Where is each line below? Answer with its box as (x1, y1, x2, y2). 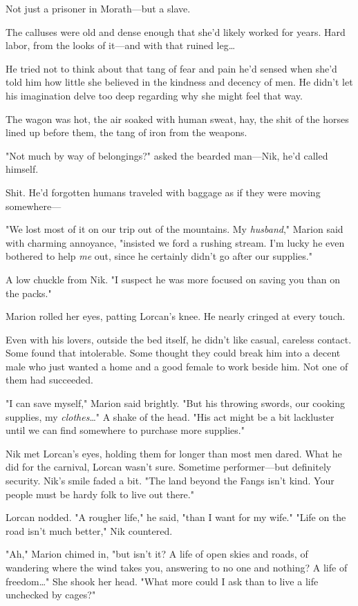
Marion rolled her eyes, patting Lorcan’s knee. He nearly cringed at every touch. (6, 309, 346, 323)
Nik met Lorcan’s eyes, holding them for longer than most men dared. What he (6, 446, 342, 460)
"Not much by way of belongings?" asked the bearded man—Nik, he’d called (6, 148, 328, 162)
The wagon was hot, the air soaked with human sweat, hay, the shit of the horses (6, 111, 349, 126)
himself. (6, 162, 39, 176)
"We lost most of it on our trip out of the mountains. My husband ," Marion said (6, 222, 343, 236)
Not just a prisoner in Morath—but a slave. (6, 1, 191, 15)
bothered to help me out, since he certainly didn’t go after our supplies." (6, 249, 312, 263)
